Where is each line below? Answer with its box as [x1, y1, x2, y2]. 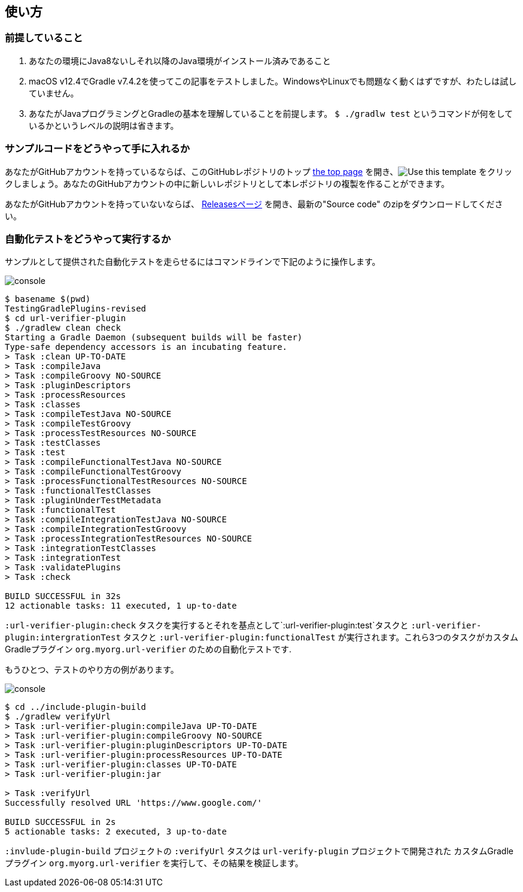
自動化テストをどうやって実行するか [5, 232, 171, 245]
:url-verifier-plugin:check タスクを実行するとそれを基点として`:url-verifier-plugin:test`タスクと [5, 620, 409, 631]
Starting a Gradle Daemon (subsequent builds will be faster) [5, 332, 303, 343]
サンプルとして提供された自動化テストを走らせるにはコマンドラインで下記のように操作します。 [5, 256, 381, 267]
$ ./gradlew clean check [5, 323, 121, 333]
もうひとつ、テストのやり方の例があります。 [5, 664, 179, 675]
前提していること [5, 32, 83, 44]
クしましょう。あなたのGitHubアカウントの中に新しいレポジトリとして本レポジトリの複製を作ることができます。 [5, 178, 450, 189]
